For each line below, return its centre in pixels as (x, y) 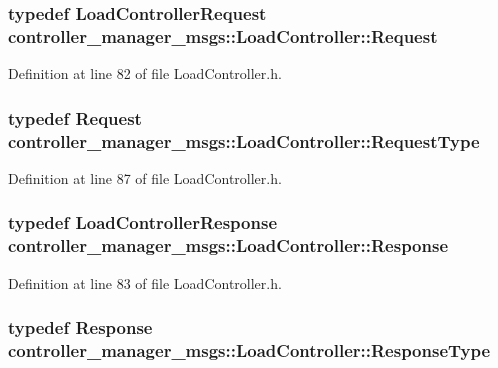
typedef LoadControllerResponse (143, 222)
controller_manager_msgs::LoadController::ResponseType (249, 350)
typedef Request (75, 117)
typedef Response (80, 327)
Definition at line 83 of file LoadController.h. (145, 282)
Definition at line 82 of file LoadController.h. (145, 73)
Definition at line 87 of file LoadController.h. (145, 177)
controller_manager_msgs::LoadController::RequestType (244, 140)
